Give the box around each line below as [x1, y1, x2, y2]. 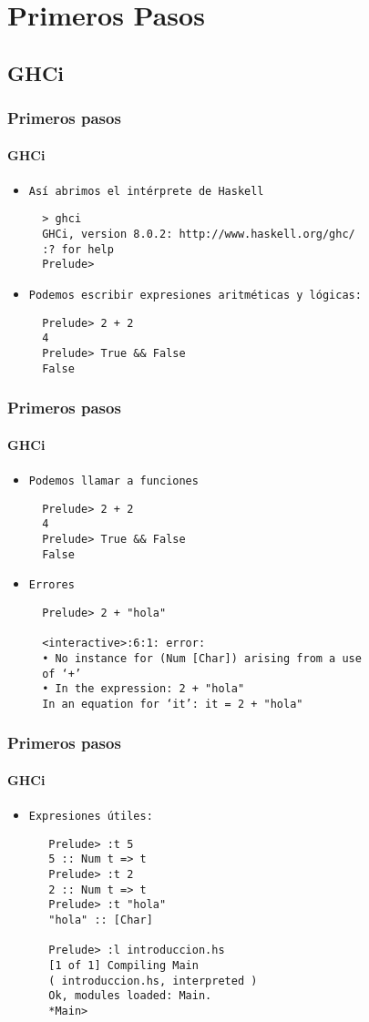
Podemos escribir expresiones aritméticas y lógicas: [28, 289, 362, 302]
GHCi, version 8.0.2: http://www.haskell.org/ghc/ [42, 228, 355, 241]
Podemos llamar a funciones [28, 475, 199, 487]
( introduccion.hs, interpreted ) [48, 974, 258, 987]
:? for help [42, 242, 114, 256]
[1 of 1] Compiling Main [48, 959, 199, 973]
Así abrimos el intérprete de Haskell [28, 184, 264, 198]
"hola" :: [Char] [48, 914, 153, 927]
